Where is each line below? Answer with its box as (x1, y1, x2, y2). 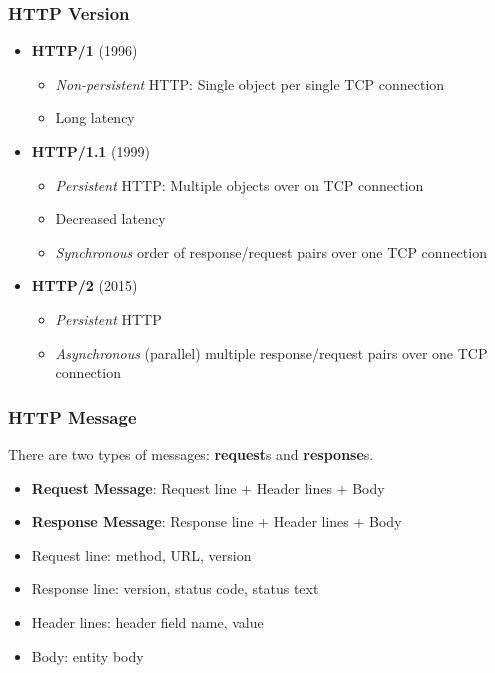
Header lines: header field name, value (31, 611, 264, 632)
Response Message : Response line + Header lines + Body (31, 511, 402, 532)
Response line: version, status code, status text (31, 578, 319, 599)
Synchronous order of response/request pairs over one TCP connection (55, 241, 487, 262)
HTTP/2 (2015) (31, 275, 138, 296)
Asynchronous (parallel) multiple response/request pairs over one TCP (55, 342, 488, 363)
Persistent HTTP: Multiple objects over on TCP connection (55, 174, 424, 195)
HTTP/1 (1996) (31, 40, 138, 61)
